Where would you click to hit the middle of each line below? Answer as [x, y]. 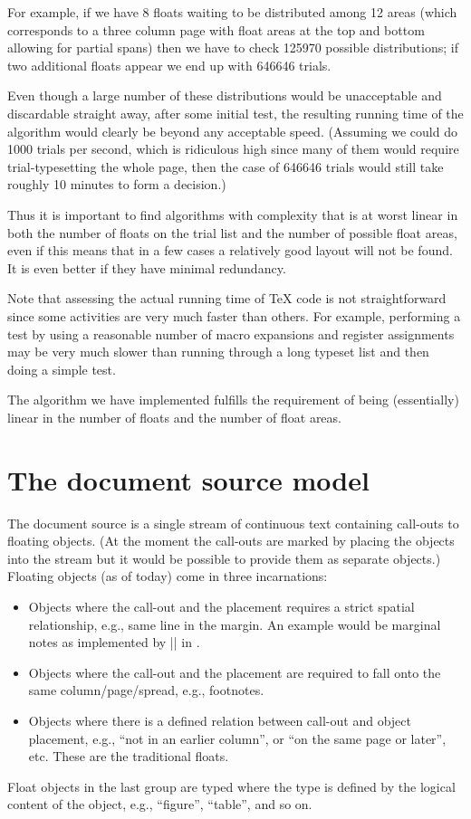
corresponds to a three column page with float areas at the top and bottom [216, 29]
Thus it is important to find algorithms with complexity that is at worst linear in [233, 214]
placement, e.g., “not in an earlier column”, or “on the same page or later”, [237, 738]
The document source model [188, 479]
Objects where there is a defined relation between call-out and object [220, 720]
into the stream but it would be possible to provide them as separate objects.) [224, 558]
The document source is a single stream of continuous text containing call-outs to [233, 523]
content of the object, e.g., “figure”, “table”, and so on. [160, 804]
